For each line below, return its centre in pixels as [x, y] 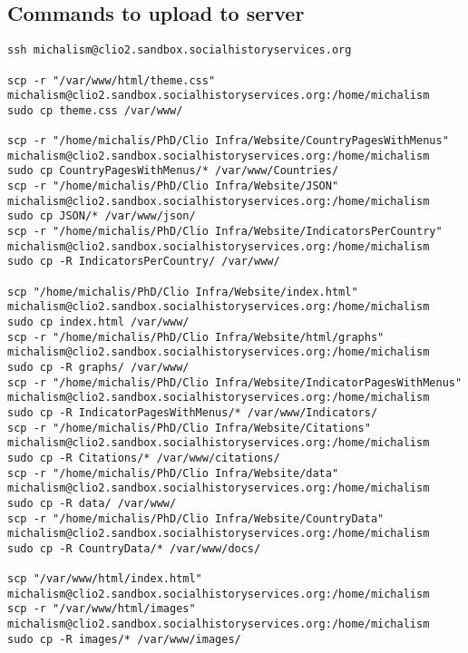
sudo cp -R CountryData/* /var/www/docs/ [134, 548]
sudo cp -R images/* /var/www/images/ [124, 639]
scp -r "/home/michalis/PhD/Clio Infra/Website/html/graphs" [196, 337]
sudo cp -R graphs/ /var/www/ [98, 367]
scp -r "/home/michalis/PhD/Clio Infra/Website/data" [173, 473]
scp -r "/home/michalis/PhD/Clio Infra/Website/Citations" [189, 428]
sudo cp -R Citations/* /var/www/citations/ [144, 458]
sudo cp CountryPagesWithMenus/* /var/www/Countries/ [173, 171]
